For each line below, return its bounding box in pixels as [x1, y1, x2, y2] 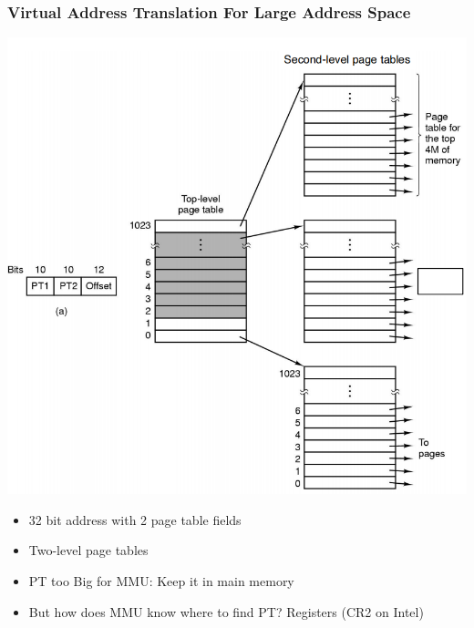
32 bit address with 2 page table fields [28, 510, 242, 529]
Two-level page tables [28, 540, 149, 560]
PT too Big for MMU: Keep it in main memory [28, 571, 294, 591]
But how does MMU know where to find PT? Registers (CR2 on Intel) [28, 602, 424, 621]
